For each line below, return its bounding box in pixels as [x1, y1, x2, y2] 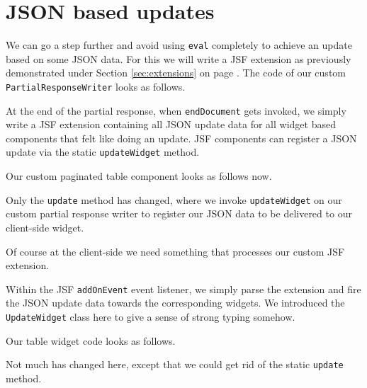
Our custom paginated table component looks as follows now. [6, 169, 272, 183]
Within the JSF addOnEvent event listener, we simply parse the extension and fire [6, 281, 361, 296]
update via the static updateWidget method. [6, 144, 200, 159]
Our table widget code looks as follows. [6, 333, 176, 348]
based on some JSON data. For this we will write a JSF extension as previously [6, 51, 351, 66]
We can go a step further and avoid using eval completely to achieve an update [6, 38, 352, 52]
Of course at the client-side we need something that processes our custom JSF [6, 244, 345, 258]
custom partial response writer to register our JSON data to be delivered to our [6, 206, 352, 221]
